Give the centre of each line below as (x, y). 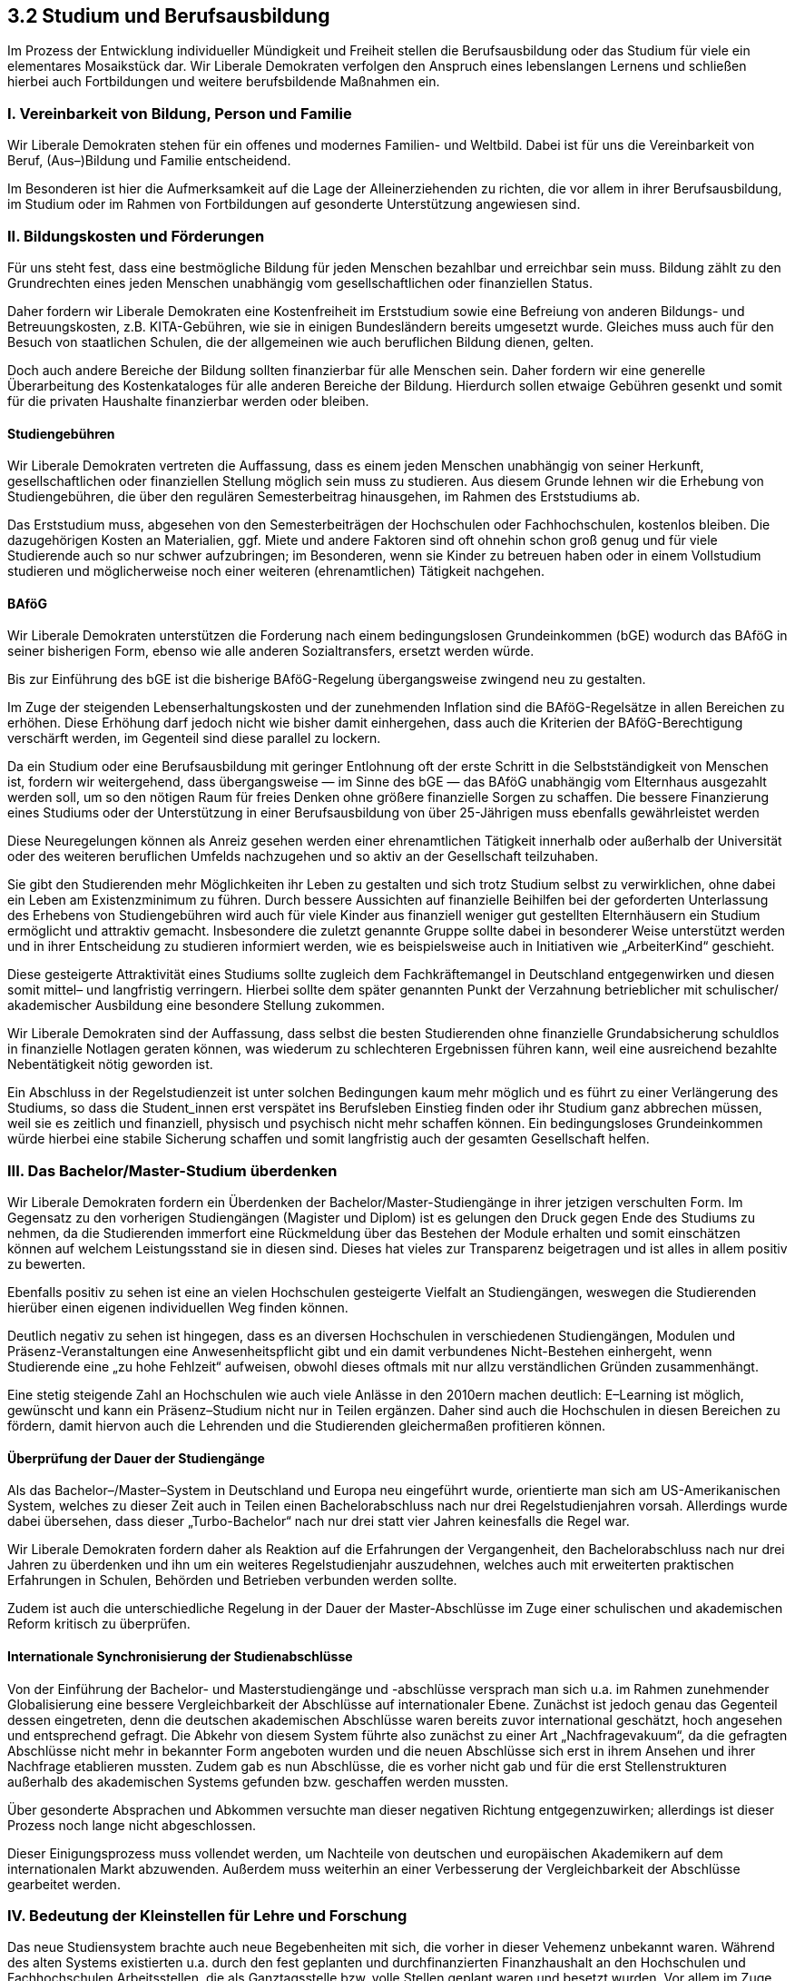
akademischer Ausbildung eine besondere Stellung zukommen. (196, 1005)
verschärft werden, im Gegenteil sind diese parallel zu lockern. (194, 738)
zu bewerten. (47, 1264)
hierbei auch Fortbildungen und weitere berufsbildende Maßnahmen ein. (224, 82)
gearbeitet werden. (64, 1884)
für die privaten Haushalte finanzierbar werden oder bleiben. (188, 401)
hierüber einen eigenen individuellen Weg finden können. (178, 1308)
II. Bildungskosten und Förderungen (136, 236)
